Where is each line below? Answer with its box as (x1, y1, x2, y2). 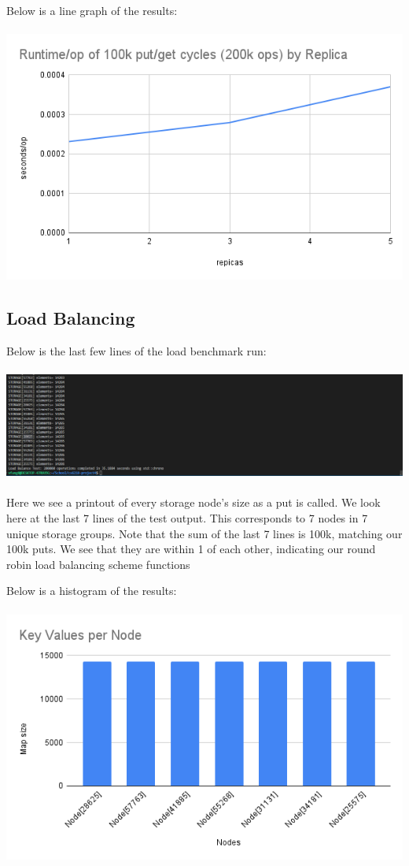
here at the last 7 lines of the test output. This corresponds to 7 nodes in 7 (6, 510, 368, 526)
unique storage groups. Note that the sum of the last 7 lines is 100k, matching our (6, 525, 403, 541)
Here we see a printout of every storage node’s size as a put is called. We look (6, 494, 381, 511)
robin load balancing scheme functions (6, 556, 190, 572)
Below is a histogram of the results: (6, 582, 177, 599)
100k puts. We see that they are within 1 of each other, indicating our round (6, 541, 376, 557)
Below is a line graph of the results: (6, 2, 178, 18)
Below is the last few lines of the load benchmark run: (6, 342, 267, 359)
